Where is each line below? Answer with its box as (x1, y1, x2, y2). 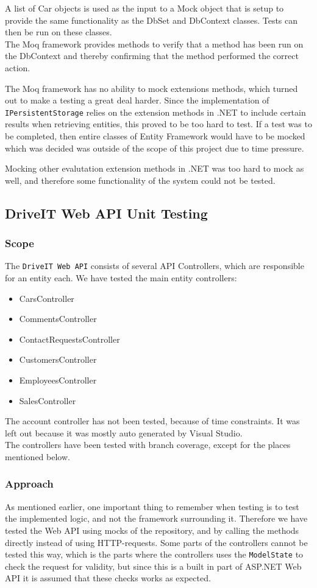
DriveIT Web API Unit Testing (5, 203, 208, 222)
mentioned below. (5, 450, 70, 463)
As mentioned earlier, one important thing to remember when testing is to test (5, 500, 299, 513)
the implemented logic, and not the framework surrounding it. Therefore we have (5, 512, 308, 525)
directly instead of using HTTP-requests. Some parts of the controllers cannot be (5, 536, 308, 548)
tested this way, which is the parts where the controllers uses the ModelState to (5, 548, 304, 561)
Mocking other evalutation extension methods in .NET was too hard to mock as (5, 162, 304, 175)
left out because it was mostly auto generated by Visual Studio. (5, 426, 243, 439)
